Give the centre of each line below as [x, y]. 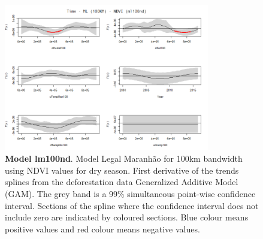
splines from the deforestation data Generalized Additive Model [122, 182]
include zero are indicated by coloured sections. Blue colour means [127, 217]
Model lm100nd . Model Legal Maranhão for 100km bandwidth [124, 158]
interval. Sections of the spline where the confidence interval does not [132, 205]
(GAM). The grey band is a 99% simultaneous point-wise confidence [130, 194]
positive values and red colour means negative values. [102, 229]
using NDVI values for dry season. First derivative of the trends [122, 170]
